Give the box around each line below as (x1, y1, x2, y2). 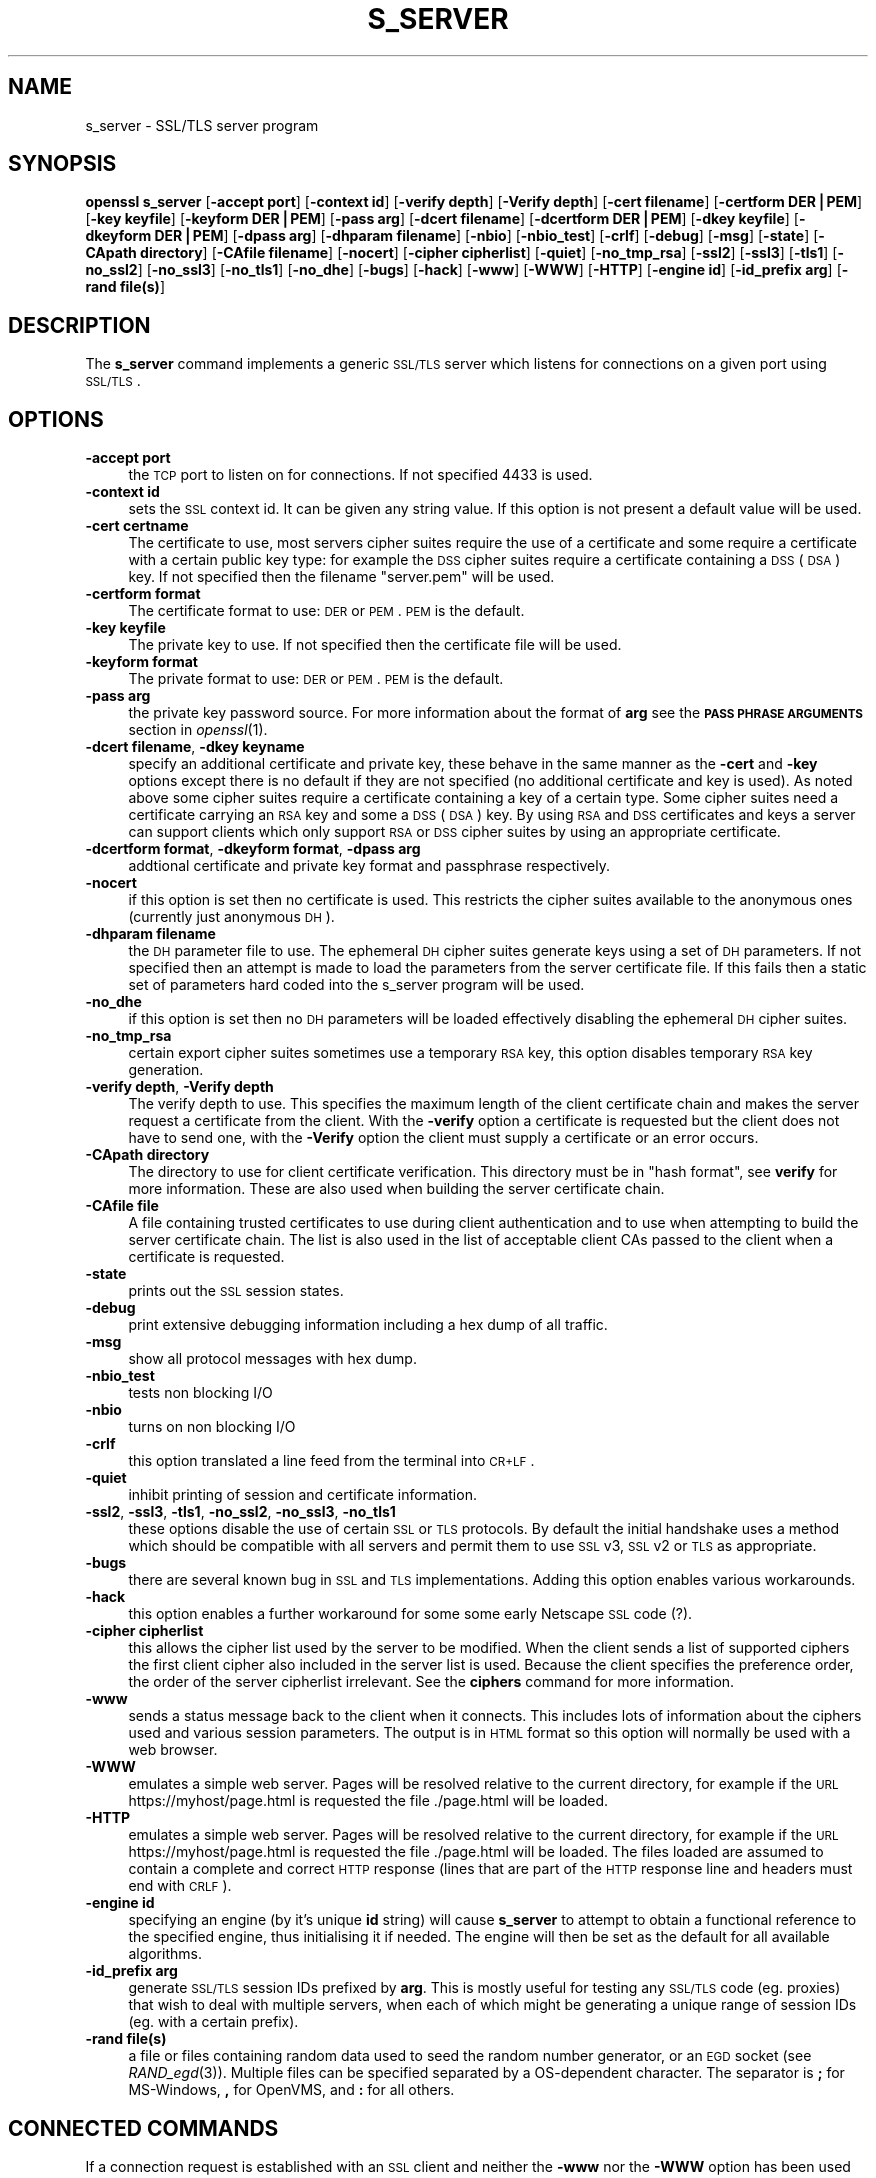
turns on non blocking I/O (128, 1418, 296, 1436)
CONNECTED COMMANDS (8, 2115, 279, 2141)
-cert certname (85, 517, 189, 535)
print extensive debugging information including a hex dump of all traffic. (128, 1316, 608, 1334)
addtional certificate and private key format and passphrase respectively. (128, 857, 610, 875)
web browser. (128, 1741, 218, 1759)
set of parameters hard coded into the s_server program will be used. (128, 976, 585, 994)
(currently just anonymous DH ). (128, 908, 335, 926)
